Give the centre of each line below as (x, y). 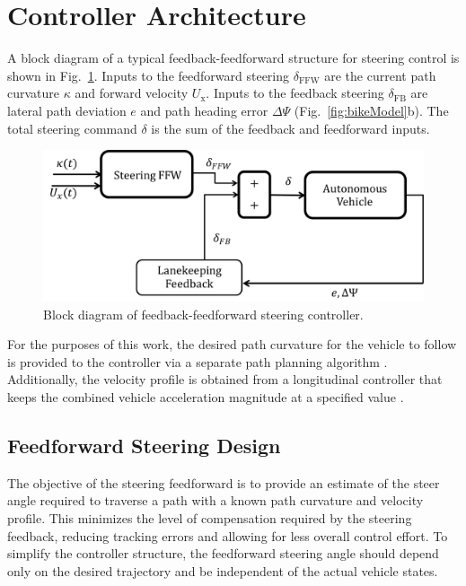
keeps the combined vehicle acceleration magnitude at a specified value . (206, 397)
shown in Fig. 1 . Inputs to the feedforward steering (149, 75)
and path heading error (204, 110)
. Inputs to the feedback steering (295, 93)
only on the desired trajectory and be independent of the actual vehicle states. (223, 570)
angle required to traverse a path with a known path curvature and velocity (215, 500)
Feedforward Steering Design (144, 445)
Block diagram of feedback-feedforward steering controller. (203, 314)
